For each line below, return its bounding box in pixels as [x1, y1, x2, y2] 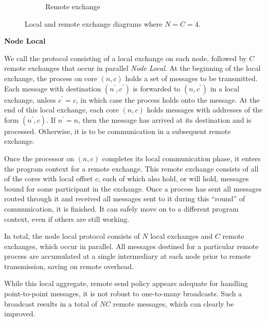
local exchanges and [150, 231, 213, 241]
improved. [4, 308, 35, 319]
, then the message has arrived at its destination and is [78, 114, 252, 125]
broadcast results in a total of [4, 298, 98, 309]
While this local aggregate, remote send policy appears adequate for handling [4, 278, 248, 289]
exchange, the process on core [4, 72, 98, 83]
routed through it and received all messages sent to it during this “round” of [4, 193, 245, 204]
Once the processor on [4, 153, 74, 163]
